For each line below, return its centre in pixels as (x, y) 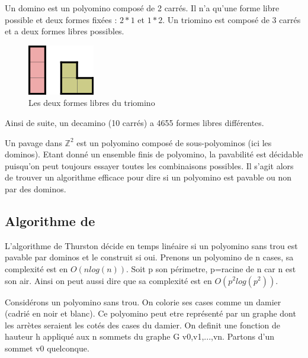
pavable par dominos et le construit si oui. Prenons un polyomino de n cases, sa (149, 257)
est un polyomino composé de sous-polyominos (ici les (174, 142)
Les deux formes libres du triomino (92, 103)
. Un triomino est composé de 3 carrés (232, 19)
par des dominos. (36, 188)
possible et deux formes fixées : (61, 19)
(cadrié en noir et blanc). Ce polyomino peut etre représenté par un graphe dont (150, 313)
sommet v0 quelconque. (47, 348)
